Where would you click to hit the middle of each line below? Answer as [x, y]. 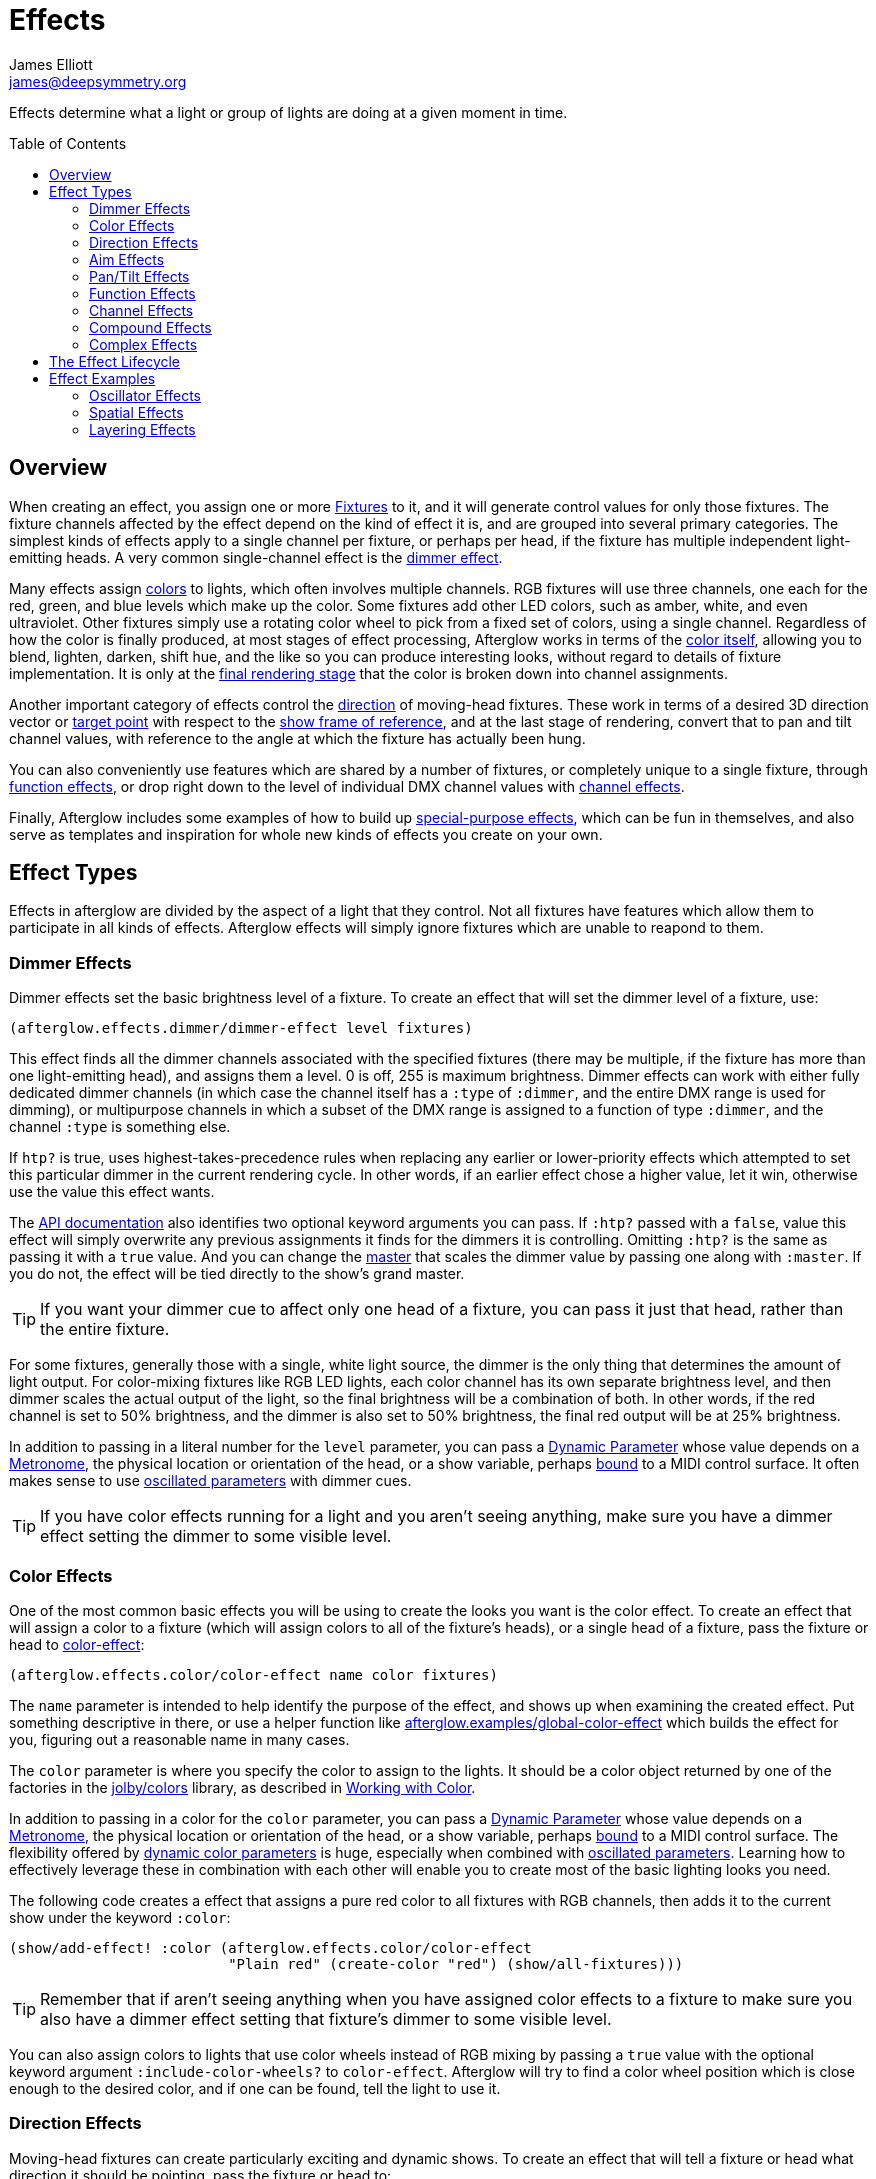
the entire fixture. [105, 1329]
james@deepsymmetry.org [98, 81]
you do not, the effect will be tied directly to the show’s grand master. [237, 1274]
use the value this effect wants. [112, 1192]
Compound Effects [150, 327]
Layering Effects [142, 429]
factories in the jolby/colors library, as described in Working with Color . [242, 1787]
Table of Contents [68, 143]
